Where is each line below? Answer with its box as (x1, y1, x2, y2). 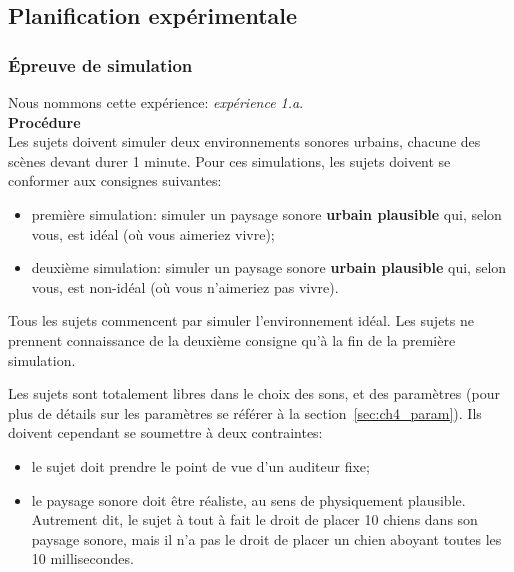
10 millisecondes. (31, 548, 134, 569)
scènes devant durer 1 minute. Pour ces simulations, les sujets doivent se (8, 150, 451, 171)
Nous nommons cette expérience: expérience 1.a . (8, 92, 304, 112)
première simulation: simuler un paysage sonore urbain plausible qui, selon (31, 203, 502, 224)
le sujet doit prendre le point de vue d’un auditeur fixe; (31, 455, 370, 476)
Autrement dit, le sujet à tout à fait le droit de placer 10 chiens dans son (31, 509, 478, 530)
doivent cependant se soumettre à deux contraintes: (8, 422, 323, 443)
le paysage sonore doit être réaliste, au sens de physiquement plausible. (31, 489, 466, 510)
